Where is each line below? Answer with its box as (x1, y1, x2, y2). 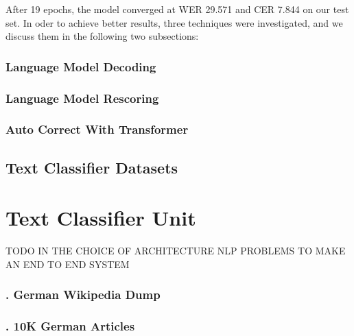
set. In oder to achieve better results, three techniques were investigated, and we (5, 15, 343, 29)
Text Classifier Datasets (5, 156, 178, 178)
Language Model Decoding (5, 58, 156, 75)
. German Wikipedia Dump (5, 286, 161, 303)
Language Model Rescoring (5, 89, 159, 106)
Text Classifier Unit (5, 204, 196, 232)
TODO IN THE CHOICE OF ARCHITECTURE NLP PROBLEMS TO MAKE (5, 243, 346, 258)
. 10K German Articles (5, 317, 135, 335)
